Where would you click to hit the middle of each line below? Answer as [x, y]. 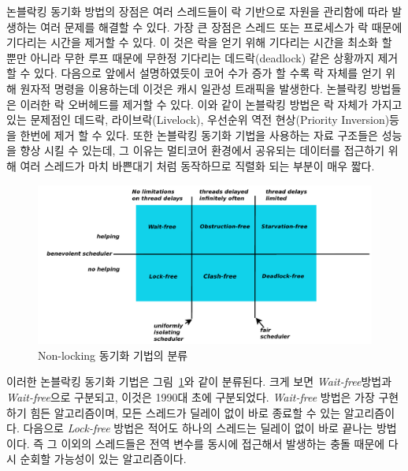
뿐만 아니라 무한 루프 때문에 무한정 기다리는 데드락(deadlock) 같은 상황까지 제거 [202, 57]
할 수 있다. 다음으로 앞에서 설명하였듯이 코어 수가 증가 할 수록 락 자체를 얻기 [194, 73]
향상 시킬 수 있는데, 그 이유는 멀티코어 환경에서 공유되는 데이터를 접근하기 [202, 150]
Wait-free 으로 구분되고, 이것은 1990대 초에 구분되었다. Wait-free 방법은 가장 [191, 396]
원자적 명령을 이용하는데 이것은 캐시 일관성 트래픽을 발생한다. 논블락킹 [194, 88]
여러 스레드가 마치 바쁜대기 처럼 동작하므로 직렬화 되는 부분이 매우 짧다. [197, 165]
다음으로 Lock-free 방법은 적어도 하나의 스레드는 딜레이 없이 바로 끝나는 [198, 428]
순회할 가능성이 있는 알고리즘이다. [103, 459]
